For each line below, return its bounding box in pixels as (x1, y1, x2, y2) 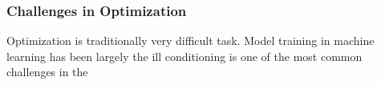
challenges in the (6, 63, 88, 80)
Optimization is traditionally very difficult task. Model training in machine (6, 32, 375, 49)
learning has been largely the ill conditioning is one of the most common (6, 47, 363, 64)
